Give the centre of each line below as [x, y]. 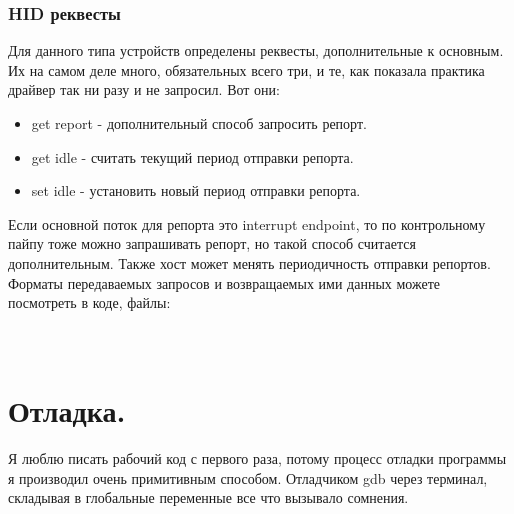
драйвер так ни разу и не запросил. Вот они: [144, 89]
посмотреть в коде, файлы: [89, 302]
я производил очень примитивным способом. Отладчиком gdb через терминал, [248, 477]
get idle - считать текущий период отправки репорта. [192, 156]
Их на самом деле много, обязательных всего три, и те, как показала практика [246, 69]
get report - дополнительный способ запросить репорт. [199, 123]
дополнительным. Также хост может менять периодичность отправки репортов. [249, 262]
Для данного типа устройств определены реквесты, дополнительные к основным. [256, 50]
